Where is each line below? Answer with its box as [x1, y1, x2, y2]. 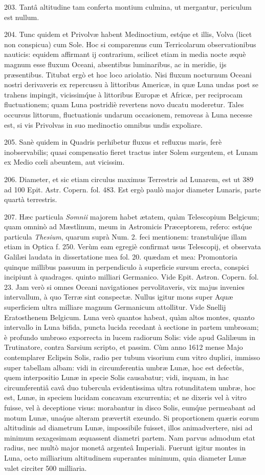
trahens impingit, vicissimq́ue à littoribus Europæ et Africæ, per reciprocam [4, 89, 242, 100]
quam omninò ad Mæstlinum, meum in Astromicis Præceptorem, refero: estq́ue [4, 221, 252, 232]
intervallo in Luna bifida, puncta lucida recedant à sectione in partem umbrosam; [4, 322, 259, 332]
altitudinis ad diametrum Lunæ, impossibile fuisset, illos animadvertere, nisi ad [4, 422, 253, 433]
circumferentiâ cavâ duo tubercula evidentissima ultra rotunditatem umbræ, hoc [4, 382, 256, 392]
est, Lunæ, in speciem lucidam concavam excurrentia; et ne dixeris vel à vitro [4, 392, 247, 403]
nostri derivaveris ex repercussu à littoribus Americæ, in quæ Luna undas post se [4, 79, 258, 90]
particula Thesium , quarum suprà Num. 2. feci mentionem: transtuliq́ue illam [4, 231, 247, 242]
